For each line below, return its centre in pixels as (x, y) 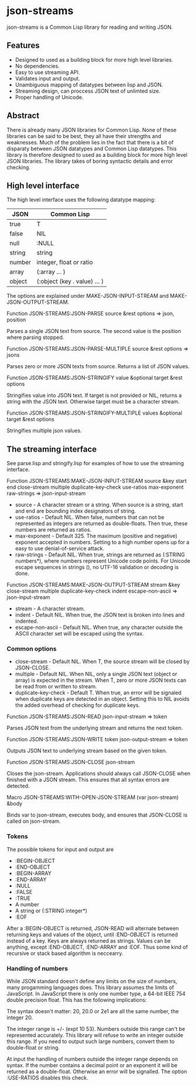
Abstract (23, 116)
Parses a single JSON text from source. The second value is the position (94, 331)
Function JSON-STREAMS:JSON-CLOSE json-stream (71, 762)
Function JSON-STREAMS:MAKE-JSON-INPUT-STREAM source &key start (97, 481)
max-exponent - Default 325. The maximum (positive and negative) (96, 536)
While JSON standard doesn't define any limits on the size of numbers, (92, 981)
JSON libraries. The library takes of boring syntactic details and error (90, 161)
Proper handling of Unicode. (49, 97)
